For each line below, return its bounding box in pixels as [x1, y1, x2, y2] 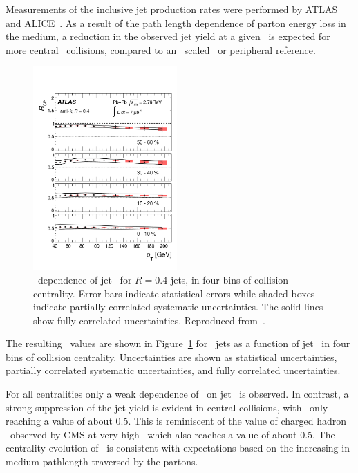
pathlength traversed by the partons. [42, 454, 198, 469]
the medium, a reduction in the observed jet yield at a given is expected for [6, 29, 330, 44]
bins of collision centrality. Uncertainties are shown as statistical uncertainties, [6, 349, 337, 364]
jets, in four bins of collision [170, 272, 289, 286]
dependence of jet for [37, 272, 132, 286]
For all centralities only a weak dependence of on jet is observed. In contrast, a [6, 387, 349, 401]
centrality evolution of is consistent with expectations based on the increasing [6, 440, 339, 455]
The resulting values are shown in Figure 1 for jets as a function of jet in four [6, 336, 350, 351]
